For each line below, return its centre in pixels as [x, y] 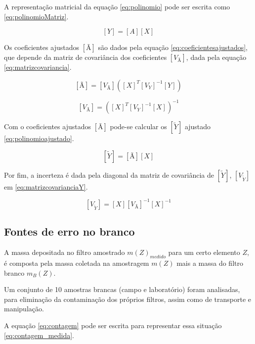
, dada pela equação [216, 57]
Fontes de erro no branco [69, 231]
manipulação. [24, 309]
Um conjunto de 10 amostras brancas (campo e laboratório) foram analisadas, [122, 289]
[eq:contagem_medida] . [39, 335]
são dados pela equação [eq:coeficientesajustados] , [173, 47]
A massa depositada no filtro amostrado [64, 252]
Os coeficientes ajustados [42, 47]
